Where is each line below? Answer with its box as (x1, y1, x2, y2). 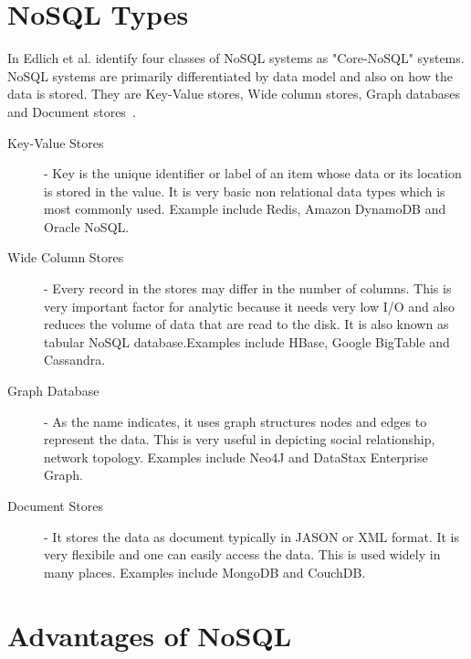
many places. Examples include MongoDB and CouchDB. (44, 562, 366, 581)
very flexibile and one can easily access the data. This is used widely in (44, 545, 441, 564)
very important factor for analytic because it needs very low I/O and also (44, 296, 455, 315)
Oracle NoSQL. (44, 217, 130, 236)
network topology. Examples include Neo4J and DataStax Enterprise (44, 447, 428, 466)
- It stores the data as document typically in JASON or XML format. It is (44, 526, 460, 546)
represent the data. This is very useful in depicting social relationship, (44, 430, 435, 449)
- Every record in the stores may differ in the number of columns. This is (44, 279, 452, 298)
